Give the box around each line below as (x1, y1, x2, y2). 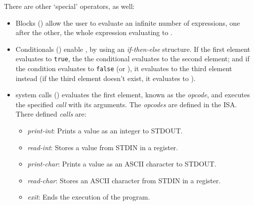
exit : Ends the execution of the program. (27, 192, 150, 202)
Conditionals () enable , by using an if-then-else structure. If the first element (15, 43, 251, 54)
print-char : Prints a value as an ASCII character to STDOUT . (27, 159, 216, 169)
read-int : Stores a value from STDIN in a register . (27, 142, 178, 152)
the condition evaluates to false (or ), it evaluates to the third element (15, 63, 232, 74)
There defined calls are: (15, 109, 86, 119)
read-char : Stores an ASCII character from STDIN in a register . (27, 175, 221, 185)
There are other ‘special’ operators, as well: (4, 1, 135, 11)
